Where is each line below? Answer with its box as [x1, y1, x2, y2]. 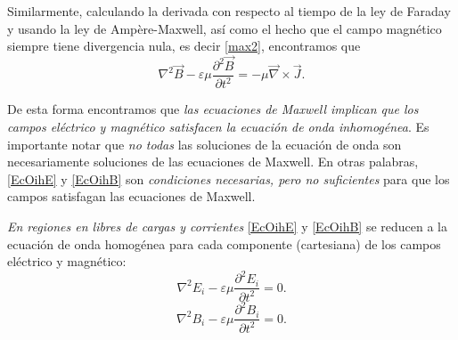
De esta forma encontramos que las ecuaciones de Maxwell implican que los [7, 100, 419, 118]
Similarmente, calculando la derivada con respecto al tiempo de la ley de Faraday [7, 2, 451, 20]
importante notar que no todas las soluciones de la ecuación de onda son [7, 134, 402, 153]
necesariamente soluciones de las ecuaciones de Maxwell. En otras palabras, [7, 152, 419, 171]
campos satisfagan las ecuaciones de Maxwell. [7, 187, 256, 206]
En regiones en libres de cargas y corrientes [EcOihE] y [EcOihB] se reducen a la [7, 216, 447, 235]
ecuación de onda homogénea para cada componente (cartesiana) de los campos [7, 234, 441, 253]
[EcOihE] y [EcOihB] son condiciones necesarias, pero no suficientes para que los [7, 169, 450, 188]
